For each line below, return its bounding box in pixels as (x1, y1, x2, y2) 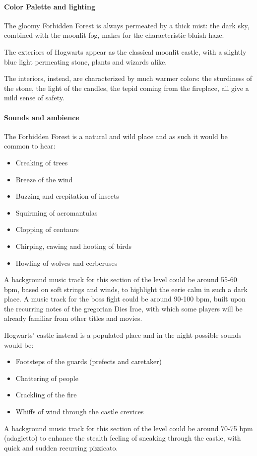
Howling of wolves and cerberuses (15, 257, 118, 268)
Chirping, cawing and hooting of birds (15, 240, 131, 251)
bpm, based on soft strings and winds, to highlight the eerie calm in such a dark (4, 284, 248, 294)
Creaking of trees (15, 157, 68, 167)
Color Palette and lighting (4, 1, 95, 11)
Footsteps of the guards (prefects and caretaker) (15, 356, 162, 367)
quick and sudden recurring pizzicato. (4, 442, 118, 453)
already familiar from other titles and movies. (4, 313, 142, 323)
